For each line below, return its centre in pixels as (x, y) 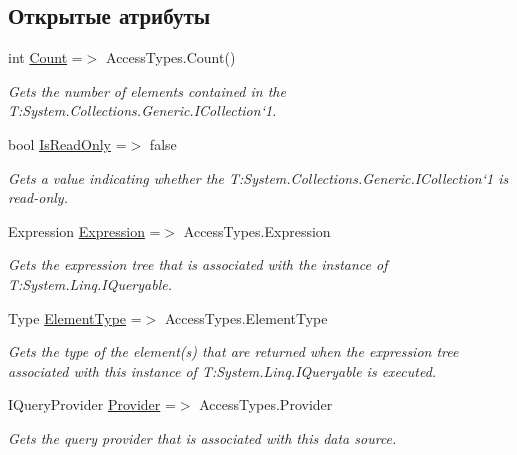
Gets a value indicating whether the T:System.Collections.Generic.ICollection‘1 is (258, 177)
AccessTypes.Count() (171, 57)
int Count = (45, 57)
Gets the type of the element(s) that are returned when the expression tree (233, 351)
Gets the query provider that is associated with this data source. (202, 437)
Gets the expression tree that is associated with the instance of (198, 264)
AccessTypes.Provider (266, 404)
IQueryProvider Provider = (92, 404)
